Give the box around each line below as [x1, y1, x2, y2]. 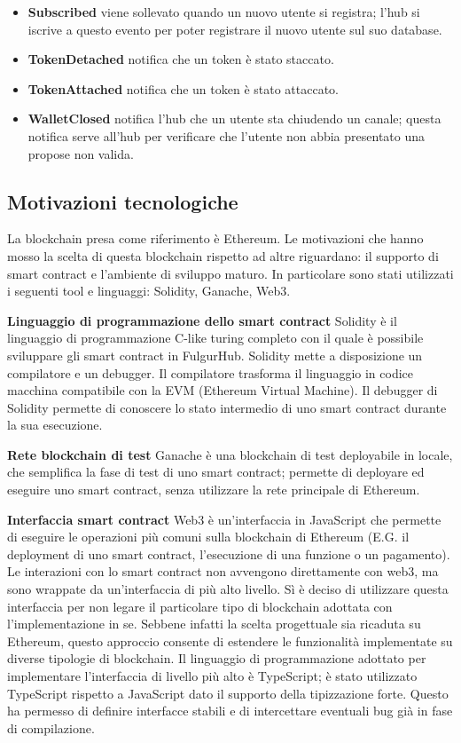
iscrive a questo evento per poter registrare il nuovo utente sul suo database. [27, 20, 442, 38]
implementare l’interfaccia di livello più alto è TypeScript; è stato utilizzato [7, 667, 418, 685]
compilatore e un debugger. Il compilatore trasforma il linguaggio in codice [7, 363, 414, 382]
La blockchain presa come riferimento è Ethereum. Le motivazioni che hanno [7, 229, 424, 248]
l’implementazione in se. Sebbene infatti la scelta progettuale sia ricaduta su [7, 614, 421, 633]
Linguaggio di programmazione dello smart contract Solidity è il [7, 311, 397, 329]
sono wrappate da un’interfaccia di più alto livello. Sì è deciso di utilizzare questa [7, 580, 449, 598]
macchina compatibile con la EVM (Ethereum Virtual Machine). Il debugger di [7, 381, 438, 399]
